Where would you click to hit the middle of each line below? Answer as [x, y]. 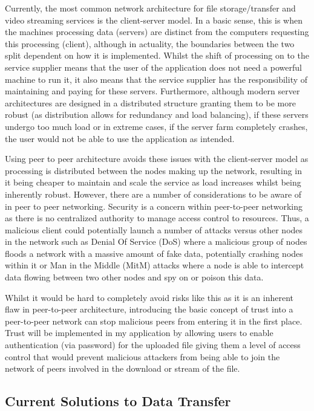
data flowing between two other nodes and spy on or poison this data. [134, 277]
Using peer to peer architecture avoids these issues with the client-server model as [157, 159]
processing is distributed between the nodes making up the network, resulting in [154, 170]
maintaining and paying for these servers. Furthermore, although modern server [152, 91]
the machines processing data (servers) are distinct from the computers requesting [157, 32]
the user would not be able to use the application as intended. [120, 138]
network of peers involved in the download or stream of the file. [123, 368]
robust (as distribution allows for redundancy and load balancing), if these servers [157, 115]
